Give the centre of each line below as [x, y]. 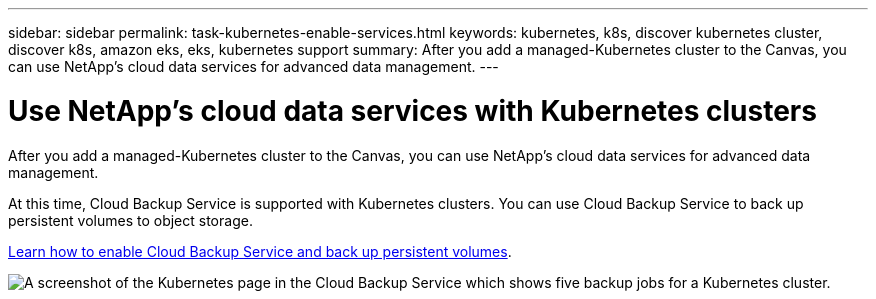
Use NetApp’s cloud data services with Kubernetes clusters [412, 110]
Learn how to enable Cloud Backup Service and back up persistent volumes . [260, 251]
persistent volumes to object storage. [130, 220]
